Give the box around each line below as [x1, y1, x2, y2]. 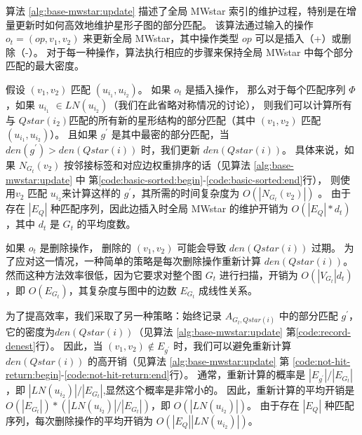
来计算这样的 [62, 186, 121, 200]
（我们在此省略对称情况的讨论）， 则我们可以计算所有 [108, 97, 352, 111]
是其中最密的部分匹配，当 [111, 126, 229, 141]
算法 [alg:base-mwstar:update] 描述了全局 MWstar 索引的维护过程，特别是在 [6, 4, 347, 18]
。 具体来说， [282, 141, 344, 156]
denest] [6, 338, 36, 352]
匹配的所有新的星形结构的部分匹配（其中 [69, 112, 256, 127]
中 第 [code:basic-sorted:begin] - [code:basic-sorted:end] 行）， [75, 172, 328, 186]
